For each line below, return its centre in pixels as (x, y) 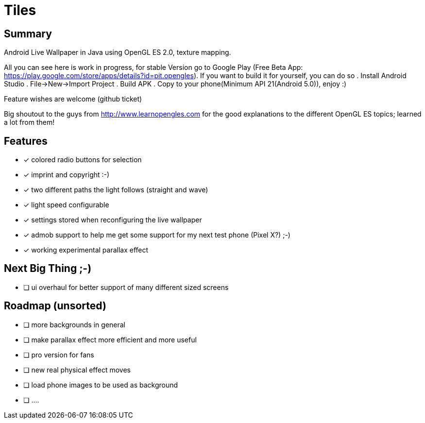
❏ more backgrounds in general (74, 324)
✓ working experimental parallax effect (86, 250)
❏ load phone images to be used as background (101, 385)
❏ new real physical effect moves (77, 370)
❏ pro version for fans (59, 355)
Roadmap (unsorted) (55, 306)
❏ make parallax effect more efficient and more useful (110, 339)
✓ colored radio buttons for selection (83, 160)
